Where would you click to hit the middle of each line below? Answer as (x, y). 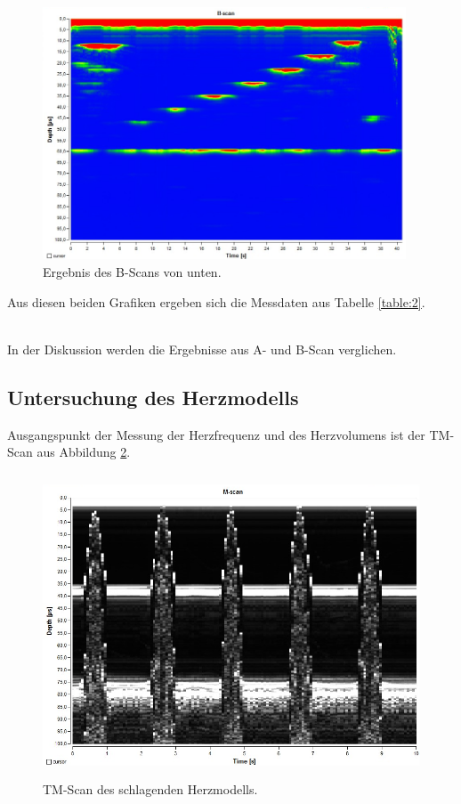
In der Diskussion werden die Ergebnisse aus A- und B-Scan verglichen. (202, 349)
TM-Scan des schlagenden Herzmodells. (150, 788)
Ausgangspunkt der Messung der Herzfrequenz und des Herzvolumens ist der (216, 434)
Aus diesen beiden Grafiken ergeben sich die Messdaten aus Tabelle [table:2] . (216, 301)
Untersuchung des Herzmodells (153, 397)
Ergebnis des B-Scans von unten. (132, 272)
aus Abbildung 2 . (84, 452)
